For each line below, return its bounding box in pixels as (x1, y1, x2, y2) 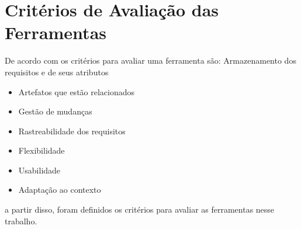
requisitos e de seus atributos (5, 65, 109, 78)
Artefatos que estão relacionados (18, 85, 135, 98)
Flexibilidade (18, 144, 65, 157)
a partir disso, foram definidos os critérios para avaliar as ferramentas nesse (5, 203, 275, 216)
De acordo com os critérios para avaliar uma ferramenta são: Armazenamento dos (5, 54, 296, 67)
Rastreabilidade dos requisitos (18, 124, 126, 137)
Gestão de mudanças (18, 105, 92, 117)
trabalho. (5, 214, 37, 227)
